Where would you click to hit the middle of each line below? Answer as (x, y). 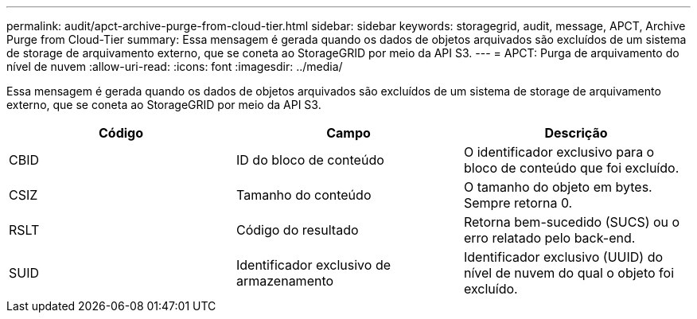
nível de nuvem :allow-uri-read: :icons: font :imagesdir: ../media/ (175, 66)
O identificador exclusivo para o (559, 152)
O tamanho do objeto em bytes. (558, 187)
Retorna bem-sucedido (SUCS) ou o (572, 222)
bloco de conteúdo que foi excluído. (571, 168)
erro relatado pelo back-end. (549, 238)
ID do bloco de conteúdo (310, 160)
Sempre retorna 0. (518, 203)
